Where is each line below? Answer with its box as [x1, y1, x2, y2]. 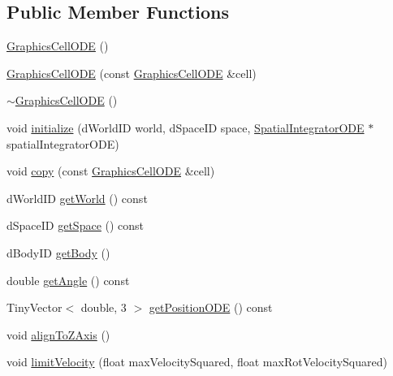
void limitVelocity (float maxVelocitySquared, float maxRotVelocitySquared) [6, 353, 387, 370]
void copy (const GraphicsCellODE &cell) [6, 162, 215, 179]
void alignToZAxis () [6, 326, 110, 343]
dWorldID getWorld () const [6, 189, 148, 206]
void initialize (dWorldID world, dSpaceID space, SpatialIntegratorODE [6, 119, 365, 136]
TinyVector [6, 299, 63, 316]
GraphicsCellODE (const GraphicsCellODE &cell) [6, 64, 257, 81]
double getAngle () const [6, 271, 130, 288]
